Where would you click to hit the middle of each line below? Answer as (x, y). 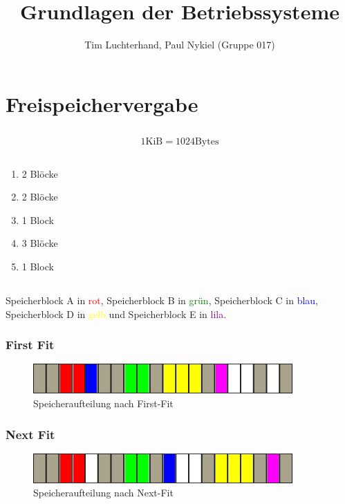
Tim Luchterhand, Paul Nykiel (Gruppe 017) (180, 45)
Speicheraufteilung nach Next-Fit (103, 493)
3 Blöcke (40, 243)
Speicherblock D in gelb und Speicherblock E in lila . (116, 314)
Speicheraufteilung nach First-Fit (103, 403)
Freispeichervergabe (102, 103)
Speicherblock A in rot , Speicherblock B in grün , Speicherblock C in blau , (162, 300)
